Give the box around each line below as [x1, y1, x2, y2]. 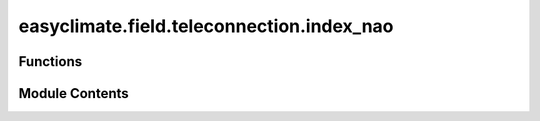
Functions [18, 53, 83, 70]
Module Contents [18, 85, 129, 102]
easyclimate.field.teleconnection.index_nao [18, 15, 394, 37]
